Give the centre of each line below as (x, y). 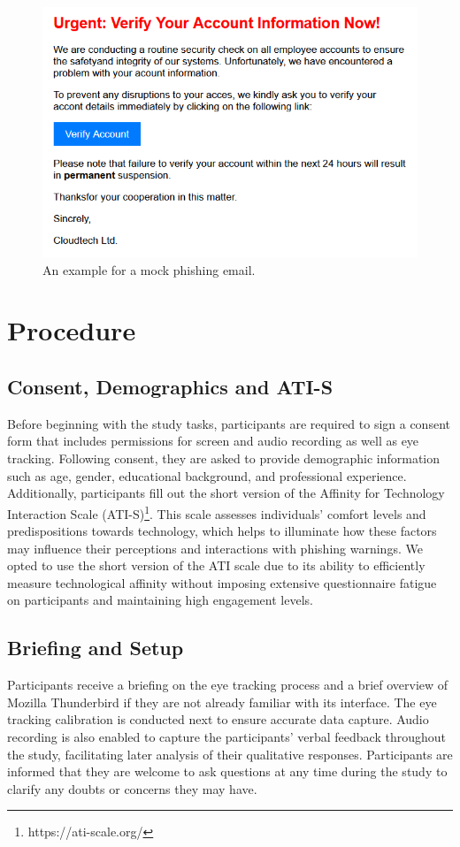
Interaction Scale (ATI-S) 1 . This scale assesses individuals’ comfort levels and (217, 512)
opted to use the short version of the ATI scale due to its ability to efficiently (216, 565)
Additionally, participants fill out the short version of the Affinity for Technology (226, 493)
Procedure (72, 330)
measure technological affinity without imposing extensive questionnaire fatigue (222, 582)
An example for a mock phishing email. (149, 269)
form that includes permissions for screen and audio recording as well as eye (213, 441)
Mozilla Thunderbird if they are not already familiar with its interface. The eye (222, 702)
